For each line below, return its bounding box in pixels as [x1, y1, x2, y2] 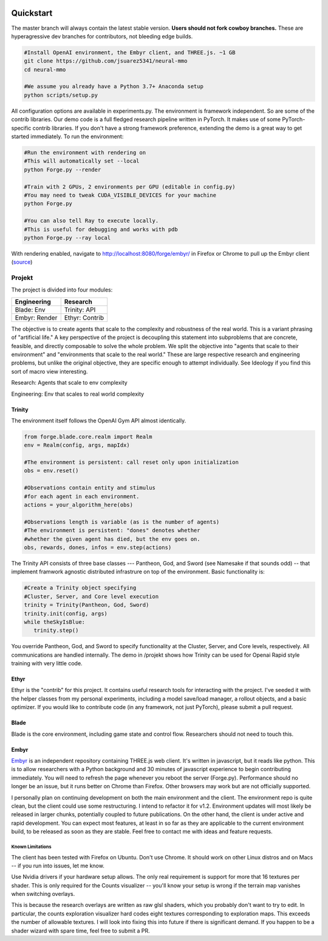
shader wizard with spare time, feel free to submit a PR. [11, 927, 150, 934]
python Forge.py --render [24, 166, 101, 173]
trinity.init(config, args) [24, 610, 108, 617]
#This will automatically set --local [24, 158, 140, 164]
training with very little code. [11, 660, 83, 667]
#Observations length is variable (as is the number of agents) [24, 518, 220, 525]
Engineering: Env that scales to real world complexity [11, 390, 145, 397]
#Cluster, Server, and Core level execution [24, 593, 159, 600]
